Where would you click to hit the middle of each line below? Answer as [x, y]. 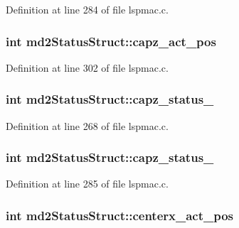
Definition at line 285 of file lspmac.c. [87, 184]
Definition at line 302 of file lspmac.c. [87, 67]
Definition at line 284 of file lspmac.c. [87, 9]
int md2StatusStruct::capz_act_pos [111, 41]
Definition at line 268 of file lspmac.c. [87, 125]
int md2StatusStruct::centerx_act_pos [120, 215]
